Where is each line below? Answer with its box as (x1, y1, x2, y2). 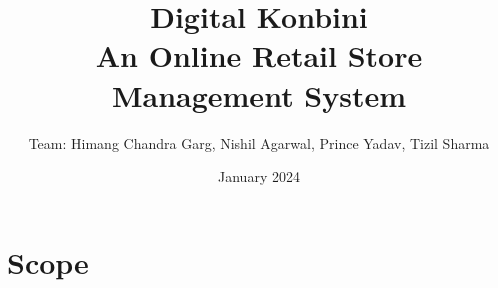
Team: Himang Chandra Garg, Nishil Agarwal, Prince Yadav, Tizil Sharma (28, 132, 490, 153)
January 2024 (218, 166, 300, 187)
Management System (111, 74, 407, 115)
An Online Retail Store (95, 35, 423, 76)
